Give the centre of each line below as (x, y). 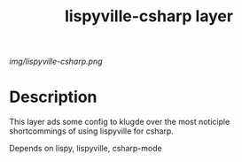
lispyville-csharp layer (149, 16)
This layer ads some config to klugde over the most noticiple (120, 122)
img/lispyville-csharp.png (56, 62)
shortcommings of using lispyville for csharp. (92, 131)
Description (53, 97)
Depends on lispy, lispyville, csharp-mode (86, 149)
